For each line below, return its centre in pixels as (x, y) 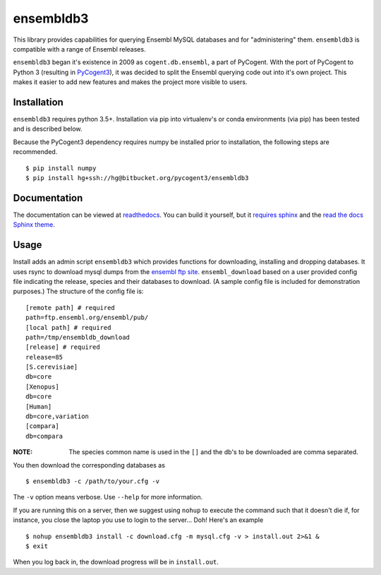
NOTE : (23, 452)
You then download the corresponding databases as (89, 465)
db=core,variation (58, 416)
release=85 (44, 357)
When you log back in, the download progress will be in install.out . (116, 562)
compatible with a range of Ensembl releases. (79, 49)
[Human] (39, 407)
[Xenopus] (42, 386)
